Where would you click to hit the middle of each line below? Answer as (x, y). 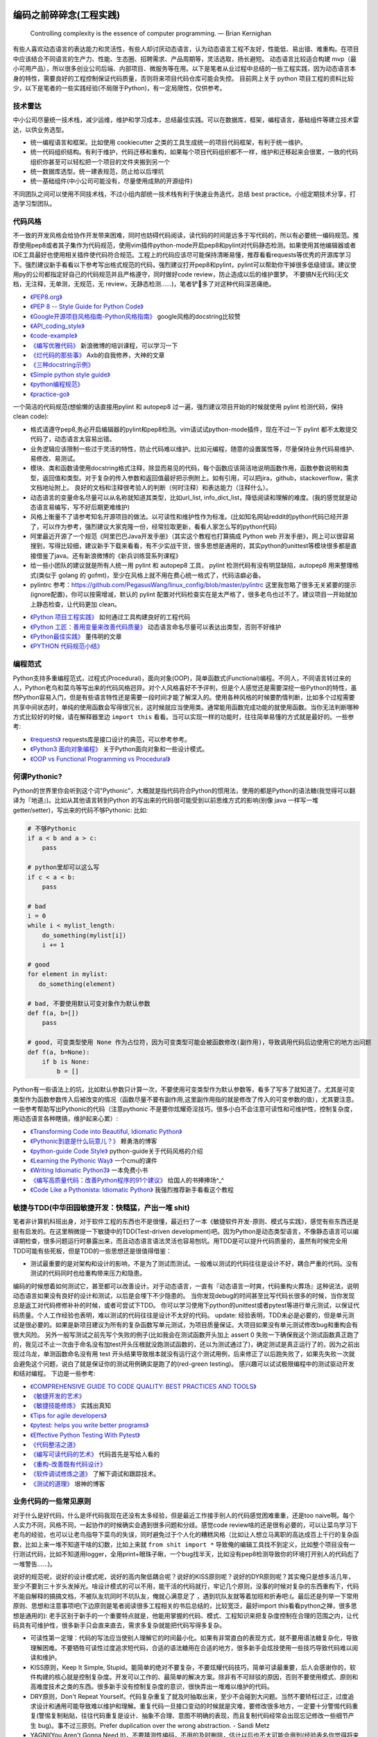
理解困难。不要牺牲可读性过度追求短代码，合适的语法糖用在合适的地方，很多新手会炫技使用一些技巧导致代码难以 (191, 1647)
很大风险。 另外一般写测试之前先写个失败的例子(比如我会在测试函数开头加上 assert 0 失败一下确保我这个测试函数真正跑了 (186, 1335)
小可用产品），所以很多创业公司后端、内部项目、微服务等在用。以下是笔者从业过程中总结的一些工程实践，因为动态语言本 (184, 69)
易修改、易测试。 (54, 458)
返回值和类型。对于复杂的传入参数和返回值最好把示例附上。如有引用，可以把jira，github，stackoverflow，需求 (200, 478)
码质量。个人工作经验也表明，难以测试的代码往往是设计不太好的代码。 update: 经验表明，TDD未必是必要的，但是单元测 (184, 1315)
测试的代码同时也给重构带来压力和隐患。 (88, 1273)
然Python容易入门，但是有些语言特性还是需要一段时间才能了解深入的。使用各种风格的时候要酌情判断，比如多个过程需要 (184, 698)
